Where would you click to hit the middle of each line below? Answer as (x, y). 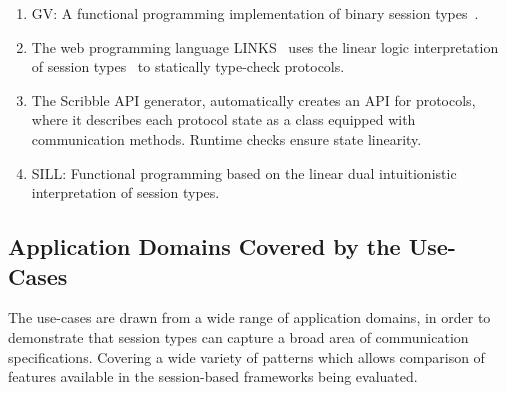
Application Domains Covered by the (204, 246)
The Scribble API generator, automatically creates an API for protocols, (253, 99)
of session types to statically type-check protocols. (188, 66)
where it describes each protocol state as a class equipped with (223, 119)
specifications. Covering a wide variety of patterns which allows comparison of (246, 356)
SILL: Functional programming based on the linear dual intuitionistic (244, 172)
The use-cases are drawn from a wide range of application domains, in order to (249, 317)
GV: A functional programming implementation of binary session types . (255, 13)
